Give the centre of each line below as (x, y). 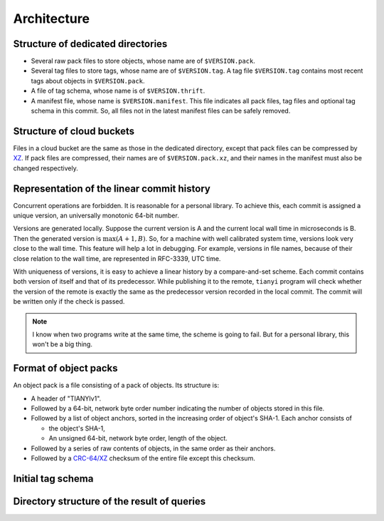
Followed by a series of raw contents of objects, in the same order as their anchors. (153, 448)
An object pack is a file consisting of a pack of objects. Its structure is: (116, 386)
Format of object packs (65, 368)
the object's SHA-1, (77, 428)
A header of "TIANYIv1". (66, 398)
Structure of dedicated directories (90, 44)
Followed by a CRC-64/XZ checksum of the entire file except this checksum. (143, 458)
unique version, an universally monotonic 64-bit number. (96, 215)
